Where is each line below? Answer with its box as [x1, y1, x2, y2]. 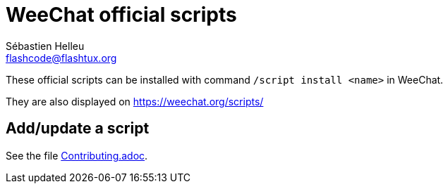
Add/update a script [6, 119, 150, 138]
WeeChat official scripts [6, 3, 237, 27]
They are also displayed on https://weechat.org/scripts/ [6, 95, 264, 107]
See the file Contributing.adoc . [6, 149, 148, 162]
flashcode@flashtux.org [6, 51, 117, 64]
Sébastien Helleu [6, 39, 85, 52]
